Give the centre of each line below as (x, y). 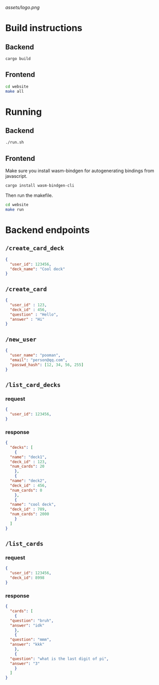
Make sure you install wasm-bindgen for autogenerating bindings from (80, 171)
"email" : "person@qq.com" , (39, 360)
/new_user (21, 339)
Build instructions (44, 28)
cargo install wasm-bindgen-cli (40, 186)
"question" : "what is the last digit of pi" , (59, 659)
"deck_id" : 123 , (28, 462)
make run (15, 210)
